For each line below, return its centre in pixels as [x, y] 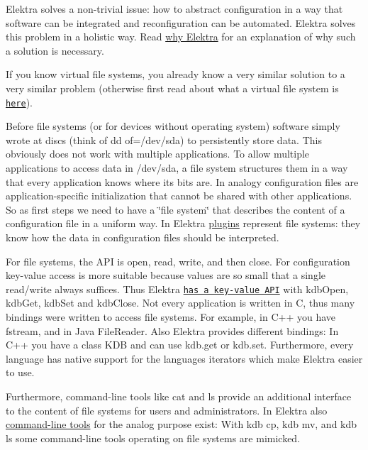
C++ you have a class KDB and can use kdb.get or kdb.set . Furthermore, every [180, 345]
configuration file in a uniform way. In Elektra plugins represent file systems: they [183, 223]
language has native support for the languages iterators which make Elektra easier [184, 358]
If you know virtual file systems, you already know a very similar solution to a [175, 74]
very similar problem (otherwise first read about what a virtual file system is [172, 88]
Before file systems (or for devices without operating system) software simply [173, 126]
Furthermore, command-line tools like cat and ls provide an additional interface [179, 396]
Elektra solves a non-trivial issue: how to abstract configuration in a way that [174, 9]
